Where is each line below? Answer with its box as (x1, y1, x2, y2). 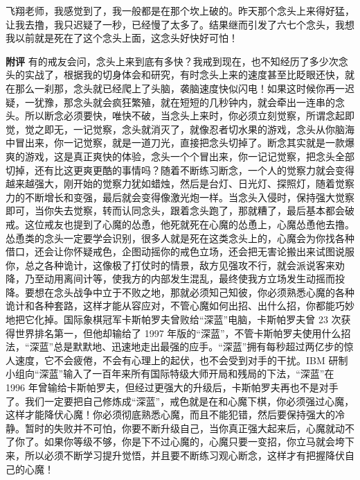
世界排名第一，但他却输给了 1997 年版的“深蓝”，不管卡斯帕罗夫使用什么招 (15, 325, 351, 340)
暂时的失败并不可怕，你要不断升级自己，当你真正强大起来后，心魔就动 (24, 420, 345, 435)
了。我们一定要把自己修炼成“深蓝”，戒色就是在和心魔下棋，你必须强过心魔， (6, 393, 354, 408)
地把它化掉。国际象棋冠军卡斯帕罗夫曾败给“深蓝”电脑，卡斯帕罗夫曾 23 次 (6, 312, 341, 327)
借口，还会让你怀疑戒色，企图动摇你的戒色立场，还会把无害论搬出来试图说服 (6, 244, 354, 259)
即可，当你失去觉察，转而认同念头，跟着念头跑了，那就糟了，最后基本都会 (6, 203, 345, 218)
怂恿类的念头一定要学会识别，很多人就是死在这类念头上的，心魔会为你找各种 (6, 230, 354, 245)
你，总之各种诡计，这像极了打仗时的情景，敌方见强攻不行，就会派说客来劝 (6, 257, 345, 272)
